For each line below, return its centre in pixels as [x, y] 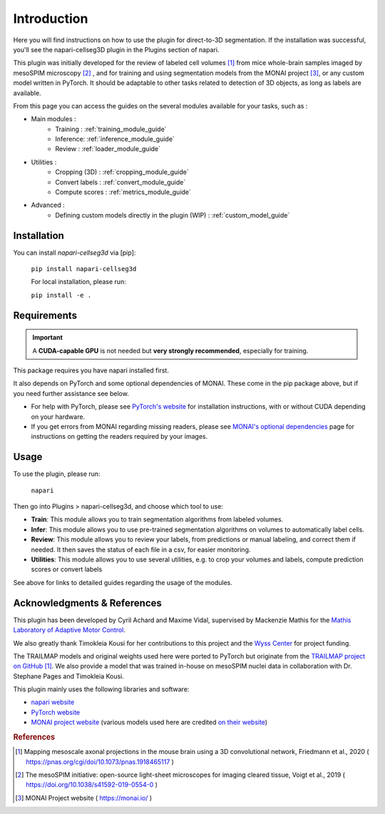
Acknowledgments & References [87, 603]
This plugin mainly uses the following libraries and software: [101, 689]
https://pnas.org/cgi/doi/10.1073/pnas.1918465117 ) [100, 762]
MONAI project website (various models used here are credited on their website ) [149, 722]
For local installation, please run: [78, 282]
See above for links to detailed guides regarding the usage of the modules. [123, 582]
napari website [53, 702]
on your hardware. [58, 417]
